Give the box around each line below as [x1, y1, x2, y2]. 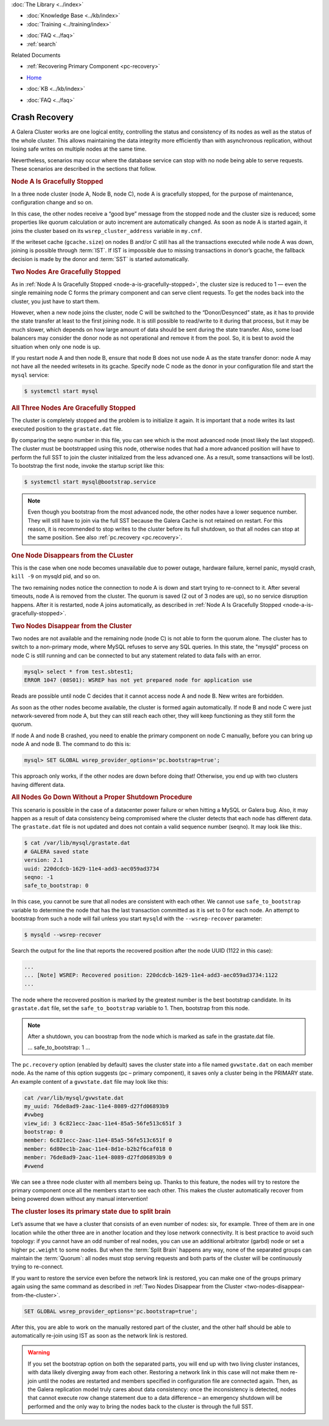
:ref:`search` [26, 40, 58, 48]
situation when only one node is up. [11, 343, 101, 350]
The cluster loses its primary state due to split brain [11, 1208, 171, 1216]
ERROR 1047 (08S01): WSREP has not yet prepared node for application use [24, 677, 253, 684]
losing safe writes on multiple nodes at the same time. [11, 145, 147, 152]
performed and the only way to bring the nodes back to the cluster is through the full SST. [27, 1403, 253, 1410]
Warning [27, 1349, 50, 1356]
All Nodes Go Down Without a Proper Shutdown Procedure [11, 793, 193, 801]
